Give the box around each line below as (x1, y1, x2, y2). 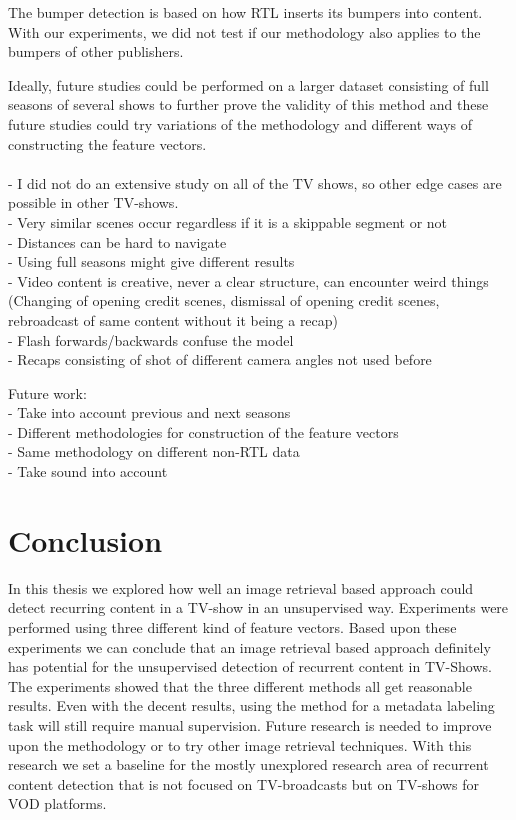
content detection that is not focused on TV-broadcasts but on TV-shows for (8, 773, 480, 794)
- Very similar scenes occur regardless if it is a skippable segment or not (8, 211, 448, 232)
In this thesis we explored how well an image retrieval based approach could (8, 577, 474, 598)
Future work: (8, 382, 87, 403)
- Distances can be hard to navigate (8, 231, 227, 252)
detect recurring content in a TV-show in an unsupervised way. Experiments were (8, 597, 509, 618)
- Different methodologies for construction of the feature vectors (8, 421, 399, 442)
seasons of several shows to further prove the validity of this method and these (8, 94, 489, 115)
